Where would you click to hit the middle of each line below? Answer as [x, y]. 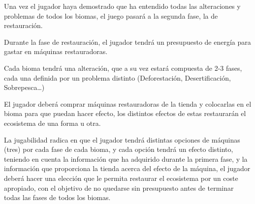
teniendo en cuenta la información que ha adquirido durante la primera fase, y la [126, 159]
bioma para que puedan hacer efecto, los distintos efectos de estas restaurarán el [125, 113]
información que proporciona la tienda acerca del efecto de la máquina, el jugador [127, 168]
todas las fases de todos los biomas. [57, 197]
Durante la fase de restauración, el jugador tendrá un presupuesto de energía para [127, 42]
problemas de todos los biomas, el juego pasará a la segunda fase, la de [111, 15]
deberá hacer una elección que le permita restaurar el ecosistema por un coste [121, 178]
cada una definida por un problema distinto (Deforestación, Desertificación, [117, 77]
